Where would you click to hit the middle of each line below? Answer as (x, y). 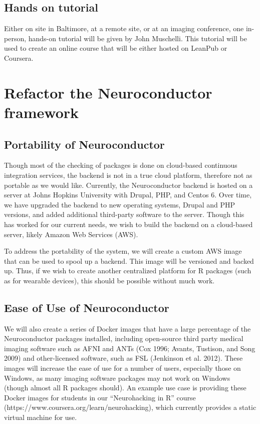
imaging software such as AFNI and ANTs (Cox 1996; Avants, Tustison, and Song (130, 348)
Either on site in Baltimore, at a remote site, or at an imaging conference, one (124, 28)
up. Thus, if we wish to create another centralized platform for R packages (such (128, 271)
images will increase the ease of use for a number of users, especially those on (122, 368)
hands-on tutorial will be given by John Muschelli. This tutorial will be (138, 38)
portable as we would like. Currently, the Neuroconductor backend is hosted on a (128, 185)
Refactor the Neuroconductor (108, 92)
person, (15, 38)
